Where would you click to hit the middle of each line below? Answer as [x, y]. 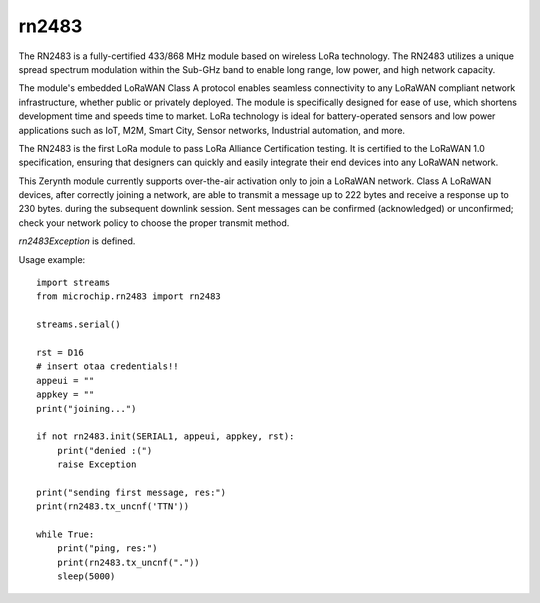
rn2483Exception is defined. [77, 241]
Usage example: [52, 259]
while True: [65, 534]
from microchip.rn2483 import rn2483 [129, 296]
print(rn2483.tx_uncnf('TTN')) [113, 506]
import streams [73, 283]
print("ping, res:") [107, 548]
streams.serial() [78, 324]
